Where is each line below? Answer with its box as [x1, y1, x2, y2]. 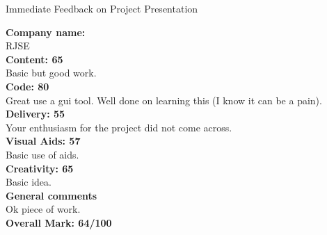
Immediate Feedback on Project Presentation [6, 1, 198, 15]
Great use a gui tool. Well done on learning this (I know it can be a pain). [6, 92, 322, 107]
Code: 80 [6, 79, 49, 93]
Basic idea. [6, 175, 51, 189]
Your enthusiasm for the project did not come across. [6, 120, 232, 134]
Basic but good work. [6, 65, 97, 80]
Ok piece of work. [6, 202, 81, 216]
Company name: [6, 24, 86, 39]
